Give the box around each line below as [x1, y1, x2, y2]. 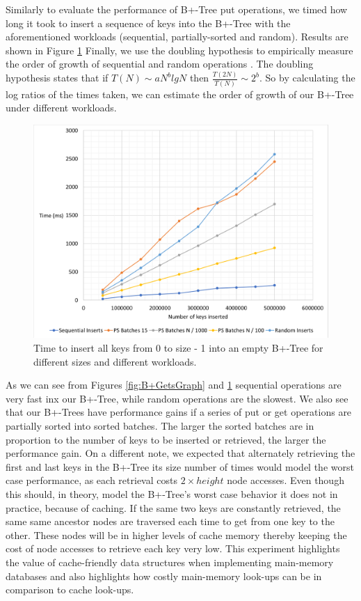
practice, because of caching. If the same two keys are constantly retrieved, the [6, 500, 341, 515]
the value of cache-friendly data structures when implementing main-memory [6, 554, 334, 569]
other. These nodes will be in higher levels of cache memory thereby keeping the [6, 527, 347, 542]
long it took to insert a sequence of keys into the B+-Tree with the [6, 15, 291, 30]
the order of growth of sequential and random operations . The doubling [6, 56, 314, 71]
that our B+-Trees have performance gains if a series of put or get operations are [6, 405, 352, 419]
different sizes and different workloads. [33, 354, 197, 368]
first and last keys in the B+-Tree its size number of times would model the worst [6, 459, 354, 474]
